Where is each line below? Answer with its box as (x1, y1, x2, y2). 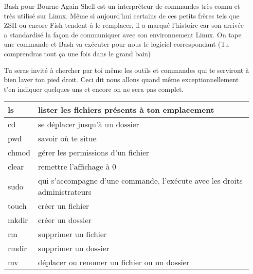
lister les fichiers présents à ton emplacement (38, 104, 214, 116)
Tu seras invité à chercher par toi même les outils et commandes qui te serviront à (4, 65, 249, 75)
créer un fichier (38, 200, 89, 212)
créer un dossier (38, 214, 91, 226)
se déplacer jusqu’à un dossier (38, 119, 139, 130)
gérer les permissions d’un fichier (38, 147, 149, 158)
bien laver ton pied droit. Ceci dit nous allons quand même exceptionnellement (4, 74, 239, 85)
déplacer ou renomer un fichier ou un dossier (38, 257, 190, 268)
